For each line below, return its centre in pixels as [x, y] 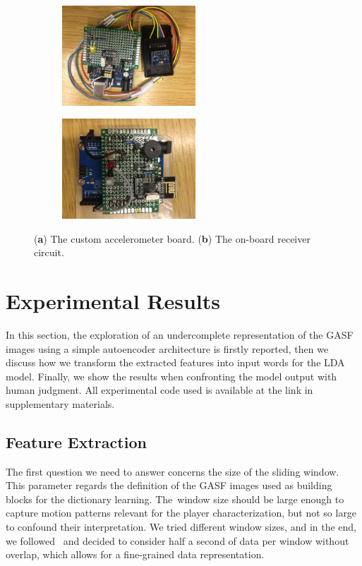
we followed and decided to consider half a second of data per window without [177, 540]
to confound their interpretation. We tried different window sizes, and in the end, [181, 527]
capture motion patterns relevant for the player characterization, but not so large [181, 513]
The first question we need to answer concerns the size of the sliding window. [173, 471]
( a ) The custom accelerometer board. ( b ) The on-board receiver [172, 238]
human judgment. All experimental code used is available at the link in [159, 390]
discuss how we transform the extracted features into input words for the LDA [175, 362]
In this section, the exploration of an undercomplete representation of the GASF [180, 334]
